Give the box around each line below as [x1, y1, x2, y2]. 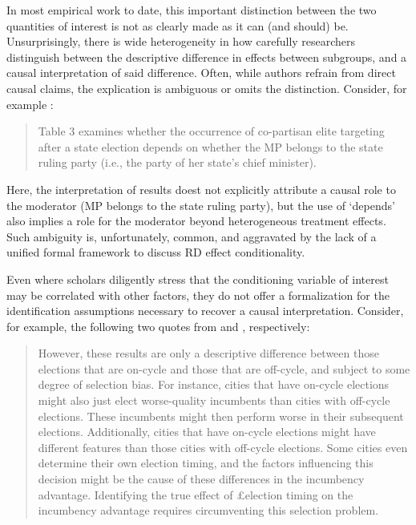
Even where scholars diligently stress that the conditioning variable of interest [6, 270, 389, 287]
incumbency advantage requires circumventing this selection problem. [38, 502, 379, 519]
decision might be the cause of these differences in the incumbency [38, 470, 365, 487]
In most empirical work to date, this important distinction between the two [6, 2, 377, 18]
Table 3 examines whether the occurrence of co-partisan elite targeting [38, 123, 385, 139]
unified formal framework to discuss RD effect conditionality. [6, 244, 305, 260]
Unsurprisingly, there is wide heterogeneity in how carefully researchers [6, 33, 356, 50]
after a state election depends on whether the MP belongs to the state [38, 138, 383, 155]
